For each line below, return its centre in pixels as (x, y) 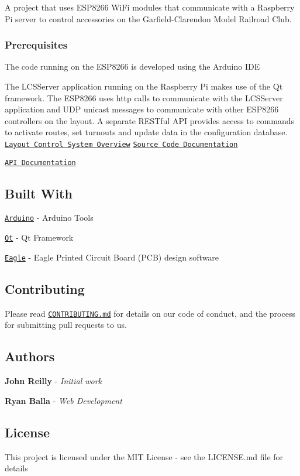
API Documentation (40, 162)
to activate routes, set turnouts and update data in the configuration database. (146, 132)
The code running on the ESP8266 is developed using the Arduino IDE (132, 66)
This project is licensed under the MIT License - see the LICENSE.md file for (144, 456)
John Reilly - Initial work (54, 381)
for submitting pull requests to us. (66, 325)
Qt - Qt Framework (39, 237)
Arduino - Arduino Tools (49, 218)
